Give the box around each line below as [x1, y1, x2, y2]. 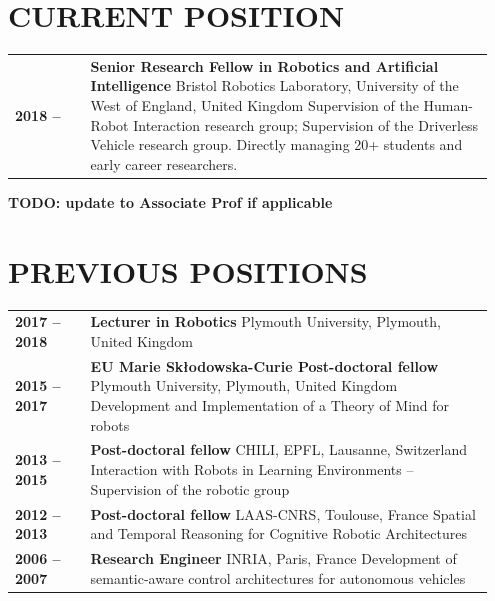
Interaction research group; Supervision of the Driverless [133, 114, 479, 135]
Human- [423, 95, 473, 116]
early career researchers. [90, 153, 238, 174]
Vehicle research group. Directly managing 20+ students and [90, 134, 463, 155]
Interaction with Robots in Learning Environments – [90, 459, 414, 480]
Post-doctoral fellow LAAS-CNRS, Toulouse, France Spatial [90, 503, 476, 524]
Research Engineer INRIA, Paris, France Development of [90, 547, 457, 568]
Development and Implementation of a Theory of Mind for [90, 395, 450, 416]
